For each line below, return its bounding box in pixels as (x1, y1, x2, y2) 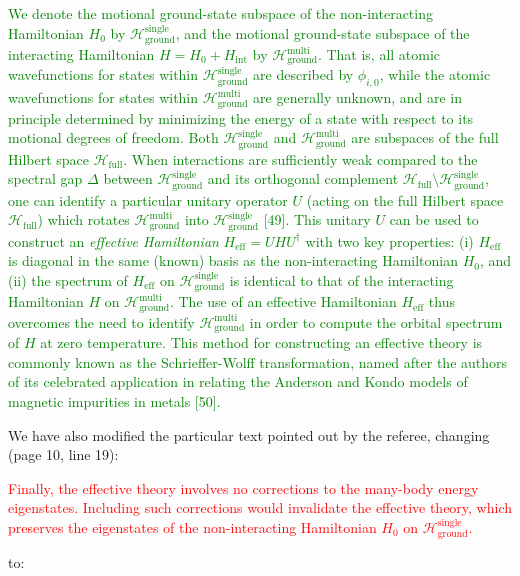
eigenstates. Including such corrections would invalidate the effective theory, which (8, 497, 513, 518)
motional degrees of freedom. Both (8, 127, 219, 148)
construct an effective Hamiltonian (8, 230, 219, 251)
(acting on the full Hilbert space (306, 189, 504, 210)
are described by (253, 64, 354, 85)
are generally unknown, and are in (253, 87, 463, 108)
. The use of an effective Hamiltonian (169, 291, 397, 312)
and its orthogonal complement (207, 168, 399, 189)
